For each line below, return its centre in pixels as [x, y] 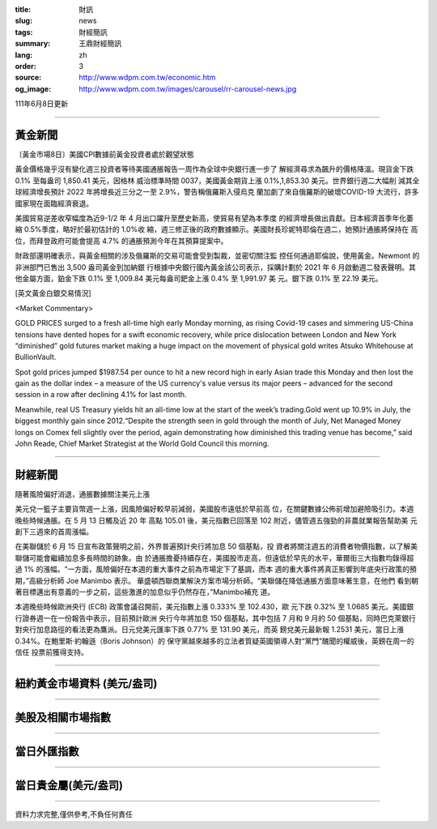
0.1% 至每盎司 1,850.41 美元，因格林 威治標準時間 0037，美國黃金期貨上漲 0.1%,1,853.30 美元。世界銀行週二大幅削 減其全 [217, 180]
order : [25, 66]
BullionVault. [36, 357]
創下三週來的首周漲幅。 [54, 532]
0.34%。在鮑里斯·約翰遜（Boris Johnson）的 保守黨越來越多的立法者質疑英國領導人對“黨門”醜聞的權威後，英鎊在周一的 [214, 641]
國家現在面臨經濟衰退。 [54, 203]
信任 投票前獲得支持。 [51, 652]
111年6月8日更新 [42, 104]
